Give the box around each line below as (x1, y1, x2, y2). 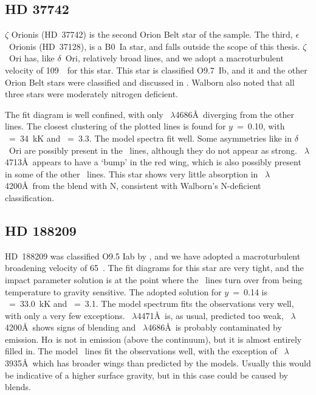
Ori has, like (9, 52, 55, 64)
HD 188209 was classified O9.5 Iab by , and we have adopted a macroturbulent (5, 249, 301, 262)
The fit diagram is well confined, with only (5, 108, 163, 120)
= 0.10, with (236, 120, 285, 132)
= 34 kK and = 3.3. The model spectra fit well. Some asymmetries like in (9, 131, 292, 144)
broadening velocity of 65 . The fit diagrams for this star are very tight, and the (5, 261, 304, 274)
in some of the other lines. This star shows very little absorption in (5, 167, 258, 180)
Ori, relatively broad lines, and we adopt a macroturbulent (65, 52, 284, 64)
